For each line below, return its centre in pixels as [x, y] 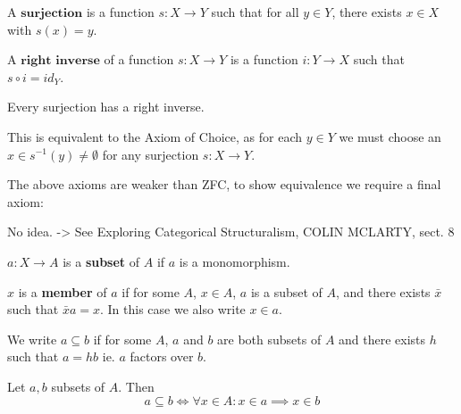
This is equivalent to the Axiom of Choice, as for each [155, 136]
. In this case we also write [173, 309]
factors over [162, 356]
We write [32, 339]
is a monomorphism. [235, 261]
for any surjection [151, 154]
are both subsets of [269, 339]
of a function [139, 59]
